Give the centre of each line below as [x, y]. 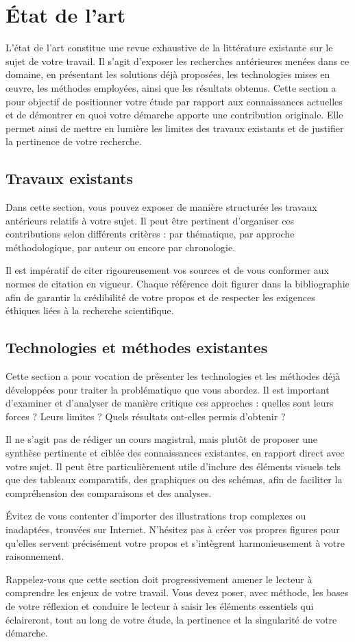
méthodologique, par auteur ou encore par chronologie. [121, 247]
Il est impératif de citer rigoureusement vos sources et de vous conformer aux [168, 270]
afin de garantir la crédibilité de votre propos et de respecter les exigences [160, 297]
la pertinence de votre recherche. [74, 141]
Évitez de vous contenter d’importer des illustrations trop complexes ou [156, 516]
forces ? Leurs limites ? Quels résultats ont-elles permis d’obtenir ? [146, 416]
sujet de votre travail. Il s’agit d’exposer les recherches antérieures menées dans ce [177, 61]
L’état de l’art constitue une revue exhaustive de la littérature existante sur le [169, 48]
